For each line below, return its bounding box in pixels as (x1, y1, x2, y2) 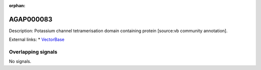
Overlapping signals (9, 48, 58, 55)
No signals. (9, 58, 31, 64)
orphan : (9, 3, 26, 8)
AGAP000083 (9, 15, 53, 23)
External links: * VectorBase (9, 36, 65, 43)
